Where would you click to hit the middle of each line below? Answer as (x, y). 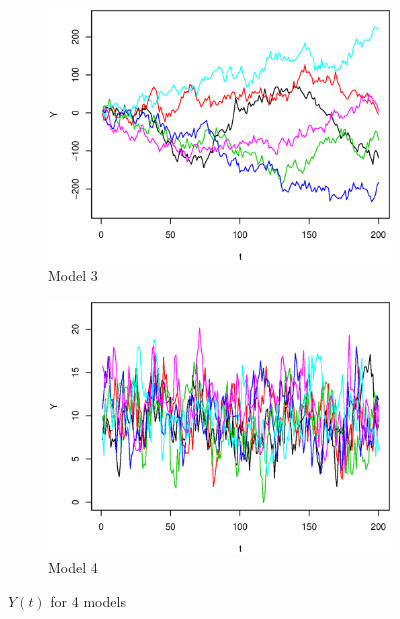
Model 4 (73, 567)
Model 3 (73, 275)
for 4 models (88, 600)
